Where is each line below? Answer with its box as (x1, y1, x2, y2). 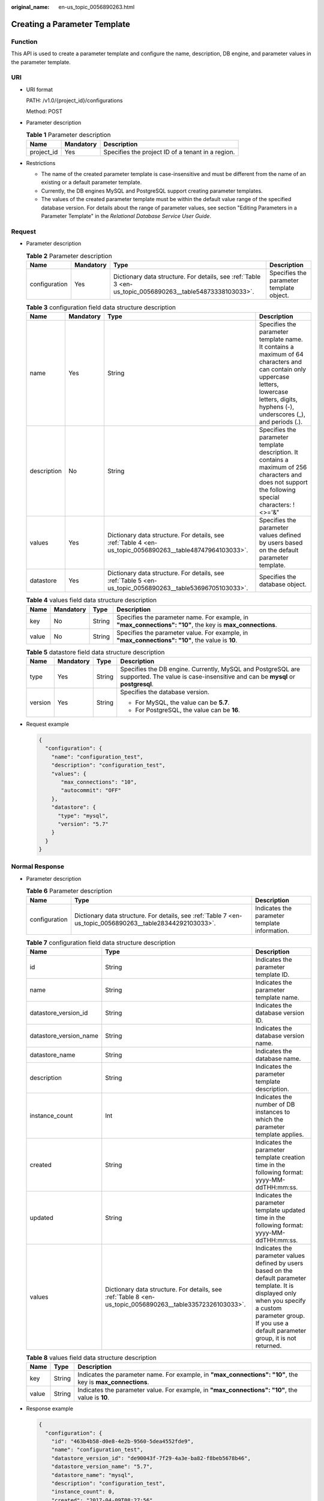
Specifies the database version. (120, 688, 210, 696)
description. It (259, 448, 298, 456)
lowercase (259, 388, 289, 396)
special (259, 493, 280, 501)
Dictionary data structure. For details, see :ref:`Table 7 (74, 911, 227, 920)
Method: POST (26, 108, 63, 115)
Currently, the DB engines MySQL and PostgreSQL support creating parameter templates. (41, 187, 263, 195)
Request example (26, 720, 69, 728)
